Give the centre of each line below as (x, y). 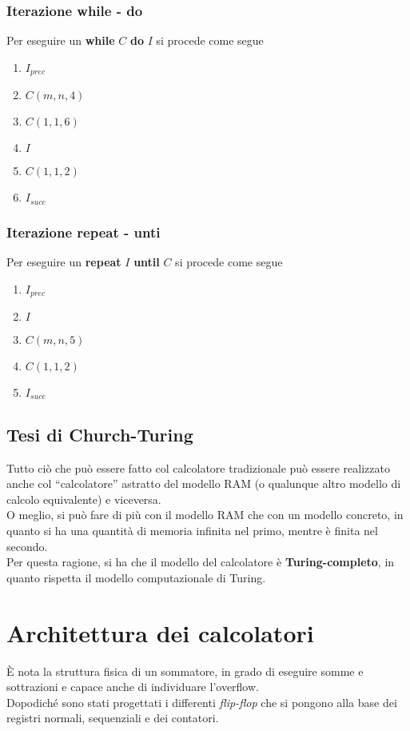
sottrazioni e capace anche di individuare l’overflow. (133, 687)
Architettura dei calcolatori (160, 632)
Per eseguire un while (61, 40)
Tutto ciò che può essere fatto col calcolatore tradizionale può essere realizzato (198, 467)
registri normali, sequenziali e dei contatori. (113, 718)
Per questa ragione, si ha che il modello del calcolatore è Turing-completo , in (201, 562)
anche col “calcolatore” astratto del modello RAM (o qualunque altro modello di (204, 483)
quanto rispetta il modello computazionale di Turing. (136, 577)
